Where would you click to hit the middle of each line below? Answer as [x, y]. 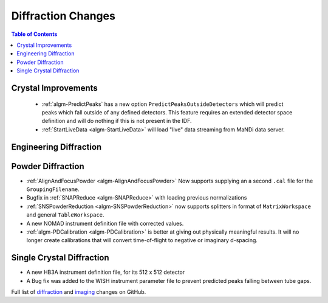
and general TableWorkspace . [65, 215]
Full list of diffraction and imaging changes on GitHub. [79, 292]
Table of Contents [34, 34]
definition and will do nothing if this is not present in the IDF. [117, 121]
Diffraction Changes [63, 16]
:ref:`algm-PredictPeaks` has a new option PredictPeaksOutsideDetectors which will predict [162, 104]
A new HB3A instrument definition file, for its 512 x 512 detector [106, 272]
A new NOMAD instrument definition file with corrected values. [105, 223]
